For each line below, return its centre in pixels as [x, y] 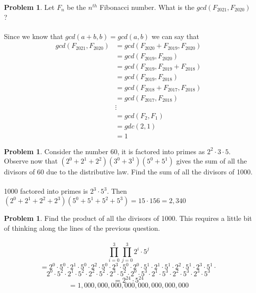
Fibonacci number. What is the [147, 7]
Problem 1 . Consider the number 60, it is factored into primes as [105, 151]
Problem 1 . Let [29, 7]
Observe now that [31, 161]
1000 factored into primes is [46, 191]
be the [76, 7]
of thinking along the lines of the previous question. [82, 228]
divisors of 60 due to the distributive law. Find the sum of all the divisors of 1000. [128, 172]
